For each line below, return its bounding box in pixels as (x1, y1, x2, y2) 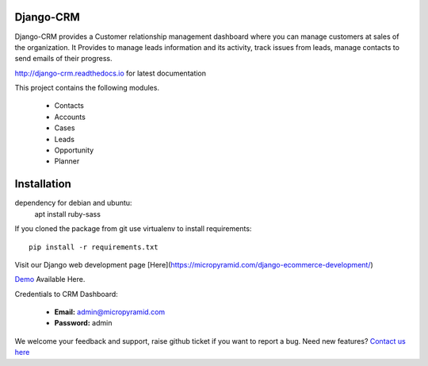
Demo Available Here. (14, 275, 86, 284)
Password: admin (54, 318, 113, 328)
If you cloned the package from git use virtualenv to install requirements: (14, 224, 252, 233)
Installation (14, 177, 71, 191)
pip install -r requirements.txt (29, 242, 159, 252)
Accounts (54, 112, 86, 121)
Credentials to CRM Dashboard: (14, 289, 118, 299)
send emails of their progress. (14, 54, 113, 64)
